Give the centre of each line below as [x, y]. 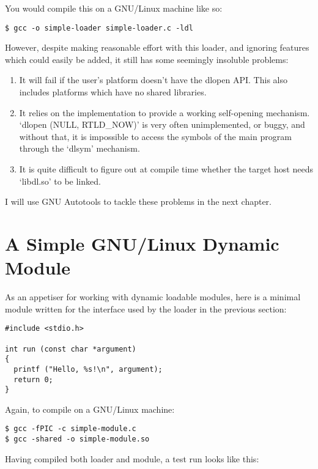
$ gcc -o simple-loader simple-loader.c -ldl [99, 28]
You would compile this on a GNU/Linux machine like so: [114, 8]
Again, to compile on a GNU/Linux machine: [90, 409]
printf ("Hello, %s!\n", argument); [88, 369]
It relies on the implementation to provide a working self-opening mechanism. [165, 112]
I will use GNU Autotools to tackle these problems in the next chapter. [139, 201]
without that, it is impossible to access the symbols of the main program [155, 136]
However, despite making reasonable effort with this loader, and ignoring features [157, 47]
